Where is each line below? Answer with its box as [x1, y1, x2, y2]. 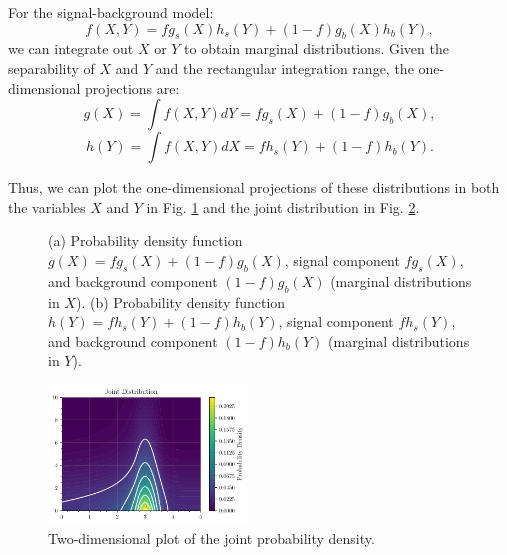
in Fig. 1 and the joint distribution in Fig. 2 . [146, 196, 420, 217]
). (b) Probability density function [75, 291, 286, 312]
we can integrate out [8, 38, 134, 59]
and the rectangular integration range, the [155, 57, 414, 78]
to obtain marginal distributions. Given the [184, 38, 449, 59]
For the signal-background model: [8, 2, 214, 22]
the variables [8, 196, 86, 217]
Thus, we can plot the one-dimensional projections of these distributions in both [8, 177, 500, 198]
